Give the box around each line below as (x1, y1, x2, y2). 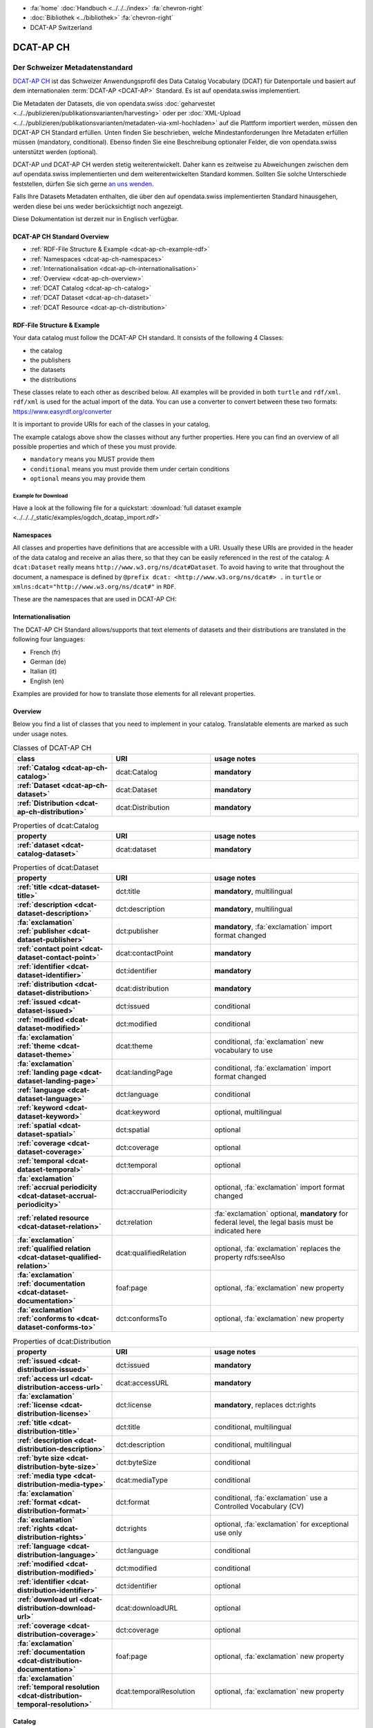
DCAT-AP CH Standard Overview (12, 232, 110, 241)
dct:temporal (115, 1161, 157, 1170)
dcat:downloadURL (115, 1603, 178, 1613)
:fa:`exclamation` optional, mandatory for (214, 1209, 349, 1219)
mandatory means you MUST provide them (30, 455, 155, 463)
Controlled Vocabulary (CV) (214, 1501, 304, 1511)
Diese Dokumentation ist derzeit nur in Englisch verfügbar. (12, 215, 179, 223)
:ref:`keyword (17, 1103, 64, 1113)
